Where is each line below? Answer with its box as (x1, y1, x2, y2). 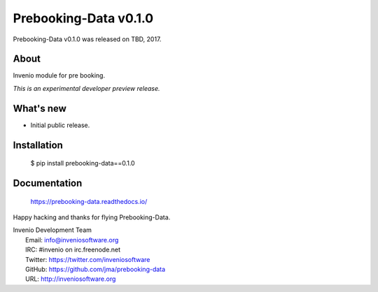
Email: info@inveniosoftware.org (25, 235, 119, 244)
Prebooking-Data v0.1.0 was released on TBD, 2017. (13, 35, 162, 43)
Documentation (13, 177, 83, 189)
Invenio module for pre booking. (13, 71, 105, 80)
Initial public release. (30, 121, 90, 129)
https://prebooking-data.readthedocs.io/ (30, 197, 148, 205)
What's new (13, 102, 66, 115)
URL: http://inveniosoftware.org (25, 275, 116, 283)
